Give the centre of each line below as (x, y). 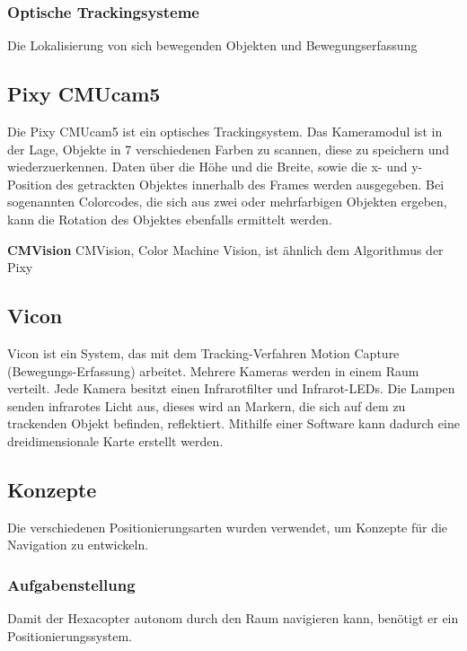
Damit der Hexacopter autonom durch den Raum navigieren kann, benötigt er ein (233, 618)
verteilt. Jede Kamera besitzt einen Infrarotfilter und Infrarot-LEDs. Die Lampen (231, 388)
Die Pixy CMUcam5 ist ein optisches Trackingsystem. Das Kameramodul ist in (225, 132)
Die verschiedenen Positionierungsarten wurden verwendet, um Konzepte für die (228, 527)
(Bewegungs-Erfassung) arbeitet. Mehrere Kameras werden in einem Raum (213, 370)
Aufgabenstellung (71, 584)
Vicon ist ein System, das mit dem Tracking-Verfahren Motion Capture (203, 352)
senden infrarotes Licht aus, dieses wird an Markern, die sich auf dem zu (207, 405)
